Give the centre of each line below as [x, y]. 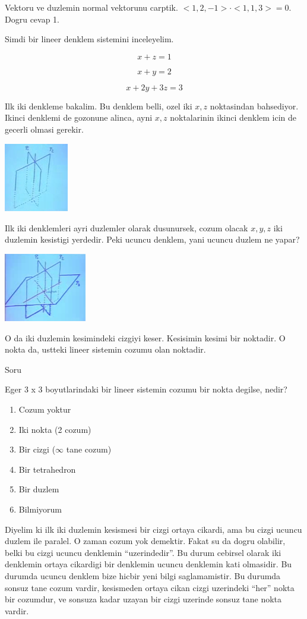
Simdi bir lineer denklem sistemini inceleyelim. [89, 39]
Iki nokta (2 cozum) [55, 429]
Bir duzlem [39, 489]
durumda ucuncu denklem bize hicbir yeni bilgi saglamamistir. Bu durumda [143, 576]
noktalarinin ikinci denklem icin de [233, 117]
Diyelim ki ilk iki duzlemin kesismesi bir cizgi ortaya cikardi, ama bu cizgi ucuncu [153, 529]
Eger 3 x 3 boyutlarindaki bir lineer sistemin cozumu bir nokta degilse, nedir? [146, 389]
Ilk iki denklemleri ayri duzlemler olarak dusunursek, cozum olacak [126, 227]
